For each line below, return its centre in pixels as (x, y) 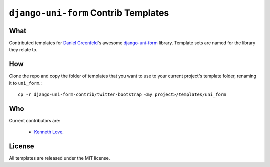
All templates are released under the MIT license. (60, 158)
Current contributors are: (35, 121)
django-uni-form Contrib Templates (89, 13)
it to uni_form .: (26, 83)
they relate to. (23, 50)
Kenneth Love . (49, 132)
